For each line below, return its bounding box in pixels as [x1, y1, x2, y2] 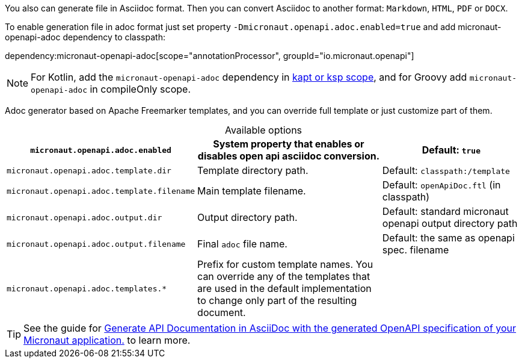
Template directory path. [197, 164, 309, 176]
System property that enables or [213, 138, 364, 150]
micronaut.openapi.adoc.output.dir [7, 213, 162, 222]
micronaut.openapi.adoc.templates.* [7, 284, 167, 293]
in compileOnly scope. [90, 83, 191, 95]
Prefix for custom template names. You [197, 258, 373, 270]
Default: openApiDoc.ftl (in [382, 179, 501, 191]
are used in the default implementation [197, 282, 372, 294]
